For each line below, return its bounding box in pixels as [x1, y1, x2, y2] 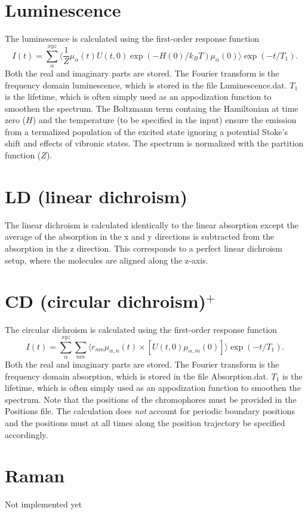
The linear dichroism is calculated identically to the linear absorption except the [5, 218, 298, 231]
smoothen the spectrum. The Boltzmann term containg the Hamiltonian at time [5, 102, 298, 114]
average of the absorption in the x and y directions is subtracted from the [5, 230, 275, 243]
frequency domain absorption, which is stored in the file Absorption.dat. [5, 369, 269, 382]
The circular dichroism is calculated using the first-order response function [5, 323, 278, 336]
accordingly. [5, 428, 48, 440]
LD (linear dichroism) [5, 183, 187, 208]
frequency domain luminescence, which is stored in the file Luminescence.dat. [5, 78, 287, 91]
